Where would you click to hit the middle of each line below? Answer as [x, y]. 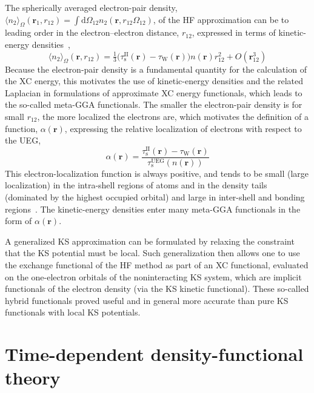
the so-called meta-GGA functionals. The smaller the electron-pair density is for [154, 104]
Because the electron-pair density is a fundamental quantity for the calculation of [156, 69]
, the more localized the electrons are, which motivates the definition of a [173, 116]
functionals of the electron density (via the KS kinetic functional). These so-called [157, 289]
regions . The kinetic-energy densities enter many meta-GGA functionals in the [153, 209]
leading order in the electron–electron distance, [92, 32]
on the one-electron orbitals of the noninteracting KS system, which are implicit [153, 276]
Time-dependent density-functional [154, 354]
